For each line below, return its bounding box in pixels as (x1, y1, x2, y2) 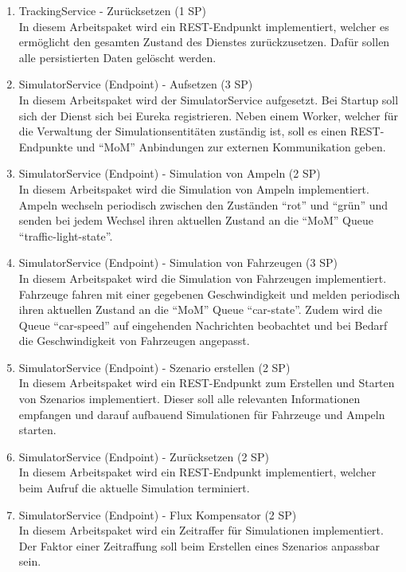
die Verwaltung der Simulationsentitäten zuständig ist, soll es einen (18, 123, 347, 139)
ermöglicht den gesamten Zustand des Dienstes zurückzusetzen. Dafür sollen (18, 33, 390, 50)
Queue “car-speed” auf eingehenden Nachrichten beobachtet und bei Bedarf (18, 316, 388, 333)
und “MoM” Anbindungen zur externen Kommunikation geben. (76, 138, 386, 155)
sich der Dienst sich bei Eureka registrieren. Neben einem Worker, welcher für (18, 107, 399, 123)
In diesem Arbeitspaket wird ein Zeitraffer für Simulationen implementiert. (18, 522, 384, 539)
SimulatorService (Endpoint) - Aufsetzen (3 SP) (18, 76, 253, 92)
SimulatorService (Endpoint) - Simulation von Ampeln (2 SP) (18, 165, 321, 182)
